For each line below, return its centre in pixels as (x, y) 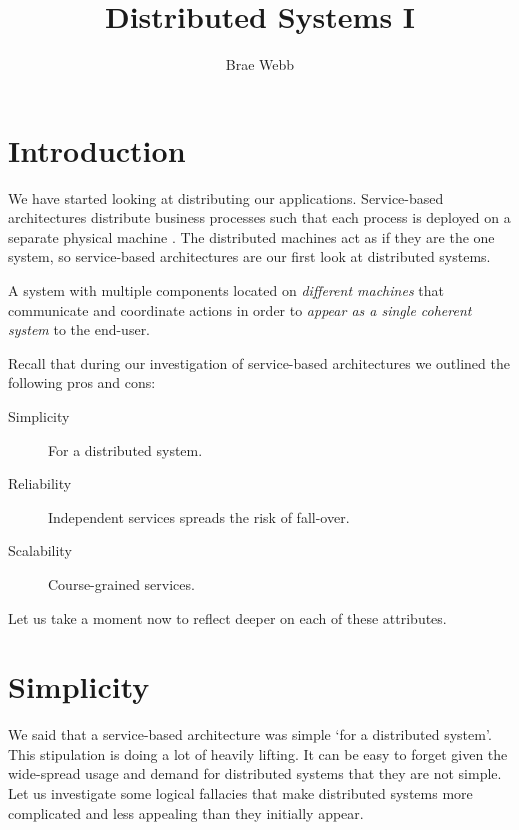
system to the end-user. (79, 329)
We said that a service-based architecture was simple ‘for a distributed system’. (250, 734)
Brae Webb (260, 64)
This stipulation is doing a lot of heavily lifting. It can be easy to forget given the (258, 753)
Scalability (40, 550)
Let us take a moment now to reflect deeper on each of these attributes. (227, 617)
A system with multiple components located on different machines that (226, 290)
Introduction (97, 149)
